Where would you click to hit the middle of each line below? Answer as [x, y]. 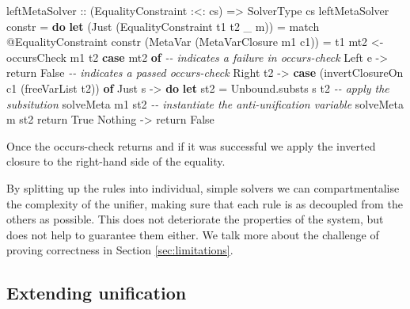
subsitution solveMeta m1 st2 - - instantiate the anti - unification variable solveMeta [205, 103]
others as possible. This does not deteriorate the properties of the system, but [195, 219]
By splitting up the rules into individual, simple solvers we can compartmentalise [203, 187]
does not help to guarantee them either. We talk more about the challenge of [193, 234]
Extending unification [97, 293]
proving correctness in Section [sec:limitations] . [120, 250]
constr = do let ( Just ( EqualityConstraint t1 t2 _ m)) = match [163, 26]
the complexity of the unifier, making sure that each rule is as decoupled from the [205, 203]
